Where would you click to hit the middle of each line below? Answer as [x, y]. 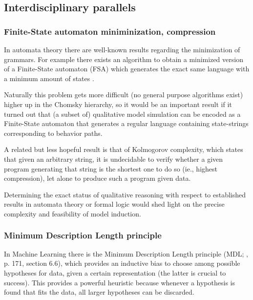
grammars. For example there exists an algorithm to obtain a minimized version [124, 59]
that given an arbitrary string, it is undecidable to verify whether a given [114, 159]
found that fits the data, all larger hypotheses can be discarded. [99, 292]
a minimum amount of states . [49, 78]
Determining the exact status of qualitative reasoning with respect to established [125, 194]
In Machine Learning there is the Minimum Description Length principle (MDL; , [126, 253]
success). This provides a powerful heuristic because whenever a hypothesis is [119, 282]
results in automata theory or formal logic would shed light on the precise [114, 204]
